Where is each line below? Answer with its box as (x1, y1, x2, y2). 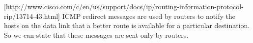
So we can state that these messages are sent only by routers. (4, 29, 189, 40)
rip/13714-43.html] (4, 11, 60, 21)
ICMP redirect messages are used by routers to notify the (62, 11, 235, 21)
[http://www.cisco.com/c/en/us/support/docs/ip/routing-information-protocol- (4, 1, 244, 11)
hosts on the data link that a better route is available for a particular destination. (4, 20, 250, 30)
